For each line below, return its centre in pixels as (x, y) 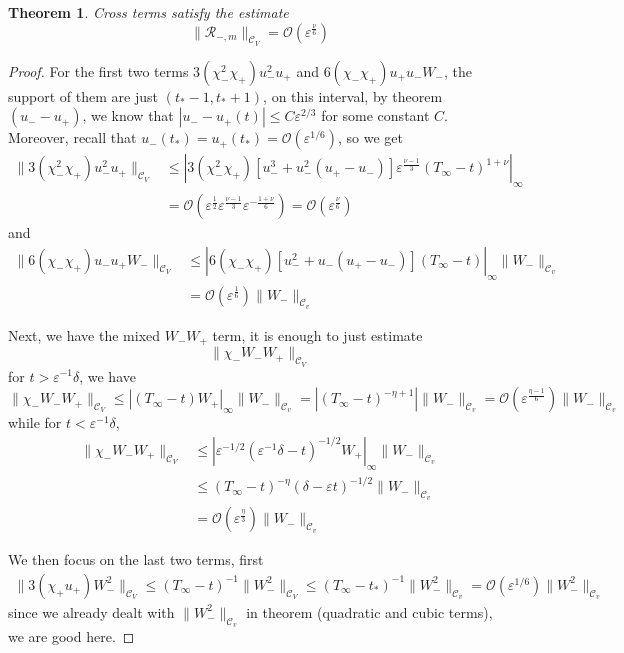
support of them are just (83, 95)
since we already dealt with (91, 611)
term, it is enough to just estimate (317, 334)
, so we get (371, 137)
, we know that (128, 115)
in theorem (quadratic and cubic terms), (369, 611)
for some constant (375, 115)
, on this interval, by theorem (353, 95)
